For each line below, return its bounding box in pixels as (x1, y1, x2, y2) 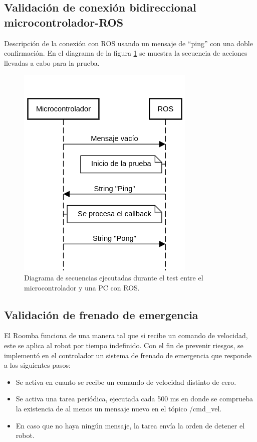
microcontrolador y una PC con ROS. (24, 282, 140, 292)
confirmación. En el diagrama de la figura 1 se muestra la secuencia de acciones (4, 48, 247, 58)
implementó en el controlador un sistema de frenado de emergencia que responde (4, 350, 251, 360)
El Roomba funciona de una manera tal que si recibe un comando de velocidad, (4, 330, 248, 341)
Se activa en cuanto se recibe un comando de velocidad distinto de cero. (16, 376, 236, 387)
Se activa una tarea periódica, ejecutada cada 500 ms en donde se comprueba (16, 393, 253, 404)
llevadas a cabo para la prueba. (4, 57, 100, 68)
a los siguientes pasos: (4, 360, 71, 370)
